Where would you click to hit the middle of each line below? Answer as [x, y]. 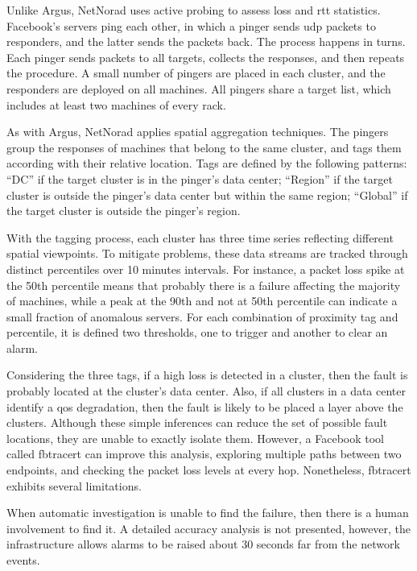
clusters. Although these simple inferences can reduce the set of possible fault [197, 422]
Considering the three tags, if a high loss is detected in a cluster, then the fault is [207, 375]
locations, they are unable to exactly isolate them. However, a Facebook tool [196, 438]
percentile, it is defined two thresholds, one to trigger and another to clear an [197, 332]
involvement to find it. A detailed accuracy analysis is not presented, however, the [209, 528]
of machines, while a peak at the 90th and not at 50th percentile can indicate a [202, 301]
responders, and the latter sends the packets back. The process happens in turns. [206, 41]
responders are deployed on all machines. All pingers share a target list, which [199, 88]
